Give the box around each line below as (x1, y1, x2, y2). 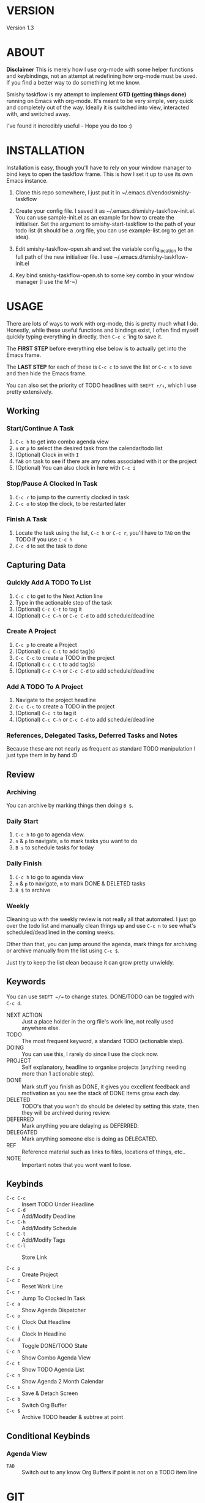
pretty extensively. (6, 388, 53, 396)
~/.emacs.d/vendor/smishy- (121, 188, 192, 196)
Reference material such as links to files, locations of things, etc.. (21, 1148, 185, 1155)
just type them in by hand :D (6, 752, 78, 759)
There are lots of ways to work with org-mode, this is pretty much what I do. (6, 319, 198, 327)
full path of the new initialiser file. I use (15, 253, 113, 261)
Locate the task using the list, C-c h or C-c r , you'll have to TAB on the (15, 529, 191, 537)
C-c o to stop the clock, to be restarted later (15, 500, 126, 507)
